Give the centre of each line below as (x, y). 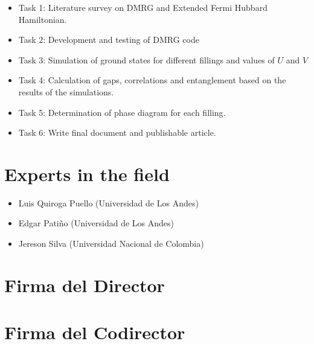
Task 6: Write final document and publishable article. (117, 132)
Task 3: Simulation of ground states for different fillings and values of (146, 59)
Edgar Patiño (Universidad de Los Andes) (96, 223)
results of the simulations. (66, 91)
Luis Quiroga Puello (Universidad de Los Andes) (108, 202)
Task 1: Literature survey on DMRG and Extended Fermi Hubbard (143, 7)
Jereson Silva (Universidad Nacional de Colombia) (111, 244)
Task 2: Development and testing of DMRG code (109, 40)
